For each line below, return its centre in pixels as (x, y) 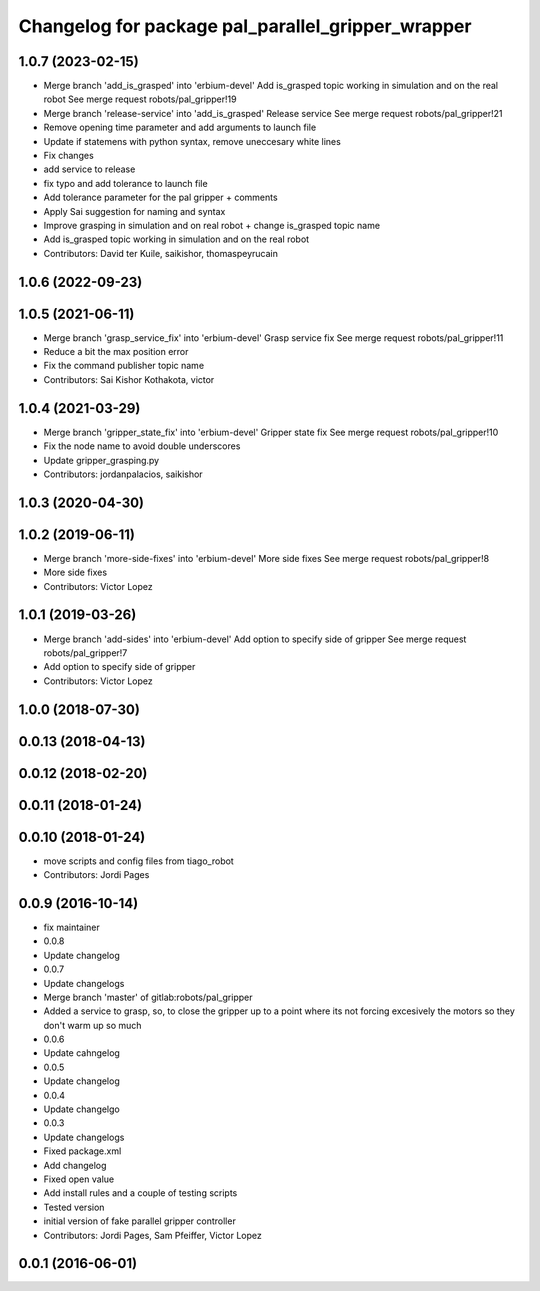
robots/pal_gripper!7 (85, 652)
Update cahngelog (81, 1053)
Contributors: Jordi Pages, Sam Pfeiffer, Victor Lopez (152, 1235)
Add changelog (75, 1165)
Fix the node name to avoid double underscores (142, 446)
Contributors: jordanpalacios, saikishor (123, 474)
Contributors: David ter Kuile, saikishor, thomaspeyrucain (161, 253)
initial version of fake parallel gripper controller (140, 1221)
